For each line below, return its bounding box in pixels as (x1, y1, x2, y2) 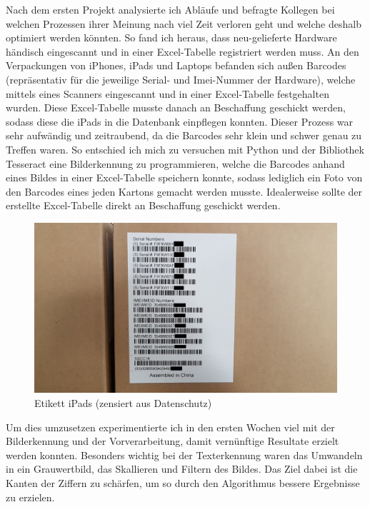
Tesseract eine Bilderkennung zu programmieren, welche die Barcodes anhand (6, 156, 345, 171)
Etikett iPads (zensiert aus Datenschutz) (34, 396, 212, 410)
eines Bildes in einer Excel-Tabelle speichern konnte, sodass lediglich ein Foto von (6, 170, 363, 185)
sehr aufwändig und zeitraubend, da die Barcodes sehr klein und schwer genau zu (6, 128, 362, 143)
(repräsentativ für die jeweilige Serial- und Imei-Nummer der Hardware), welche (6, 71, 356, 86)
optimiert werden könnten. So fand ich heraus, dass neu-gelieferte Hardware (6, 30, 337, 45)
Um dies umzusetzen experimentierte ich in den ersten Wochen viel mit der (6, 419, 335, 434)
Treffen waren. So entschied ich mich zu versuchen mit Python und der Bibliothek (6, 141, 364, 156)
